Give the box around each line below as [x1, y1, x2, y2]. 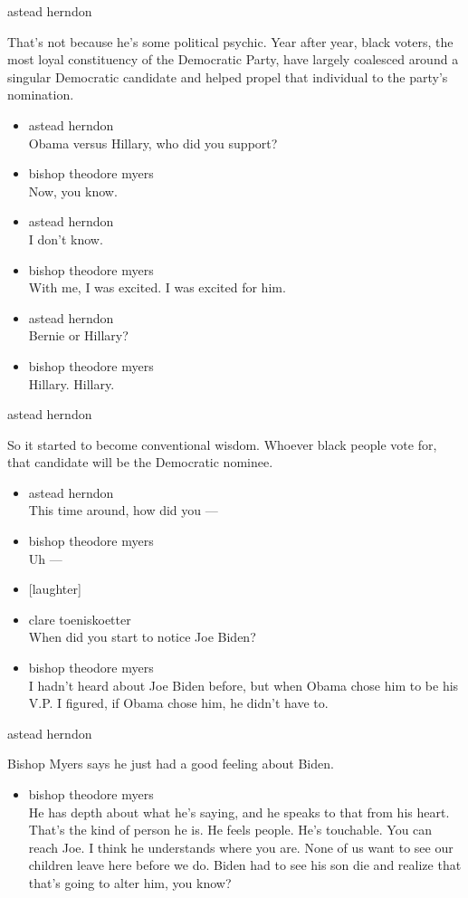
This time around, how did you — [28, 501, 218, 520]
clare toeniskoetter [28, 609, 131, 628]
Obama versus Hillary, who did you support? [28, 133, 278, 152]
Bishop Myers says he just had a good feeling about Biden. [7, 754, 334, 773]
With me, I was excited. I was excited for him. [28, 278, 286, 297]
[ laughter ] [28, 579, 81, 598]
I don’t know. [28, 229, 103, 248]
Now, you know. [28, 181, 118, 200]
